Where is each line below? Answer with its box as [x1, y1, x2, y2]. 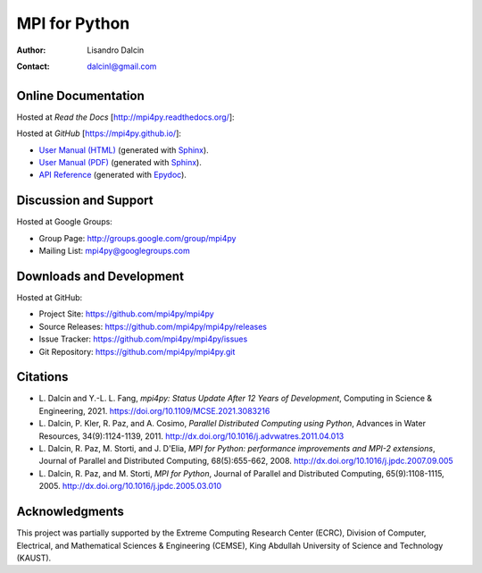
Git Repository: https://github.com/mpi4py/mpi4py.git [38, 346, 236, 357]
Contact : [16, 61, 51, 72]
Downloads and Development [16, 268, 185, 283]
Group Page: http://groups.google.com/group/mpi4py [38, 232, 237, 243]
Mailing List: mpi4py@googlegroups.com [38, 246, 191, 257]
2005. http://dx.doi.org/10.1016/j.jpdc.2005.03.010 [38, 481, 222, 492]
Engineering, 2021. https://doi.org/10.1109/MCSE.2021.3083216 [38, 405, 270, 416]
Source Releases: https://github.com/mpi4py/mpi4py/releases [38, 321, 268, 332]
